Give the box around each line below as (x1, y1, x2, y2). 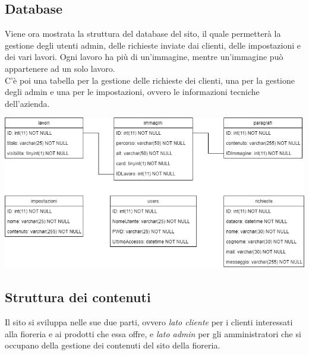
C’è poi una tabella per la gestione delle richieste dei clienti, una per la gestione (5, 74, 295, 86)
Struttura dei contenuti (5, 288, 151, 306)
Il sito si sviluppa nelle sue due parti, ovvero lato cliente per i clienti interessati (5, 316, 293, 328)
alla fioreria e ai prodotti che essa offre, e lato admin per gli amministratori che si (5, 327, 301, 340)
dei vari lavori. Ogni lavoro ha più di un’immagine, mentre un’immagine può (5, 50, 283, 63)
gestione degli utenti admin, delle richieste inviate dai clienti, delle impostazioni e (5, 39, 301, 51)
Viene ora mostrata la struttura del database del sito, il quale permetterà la (5, 27, 281, 40)
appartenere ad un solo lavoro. (5, 62, 115, 74)
